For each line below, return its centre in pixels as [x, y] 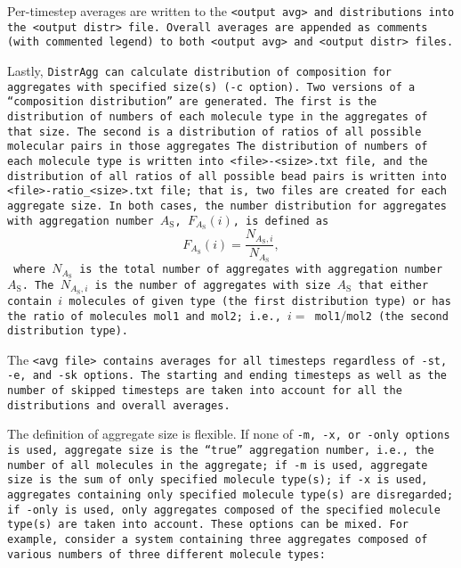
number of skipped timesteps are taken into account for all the [205, 391]
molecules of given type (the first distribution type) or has [260, 301]
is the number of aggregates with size [213, 285]
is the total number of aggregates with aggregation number [261, 270]
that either [393, 285]
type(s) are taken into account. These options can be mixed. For [208, 525]
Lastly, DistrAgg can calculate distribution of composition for [199, 70]
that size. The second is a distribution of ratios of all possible [214, 132]
